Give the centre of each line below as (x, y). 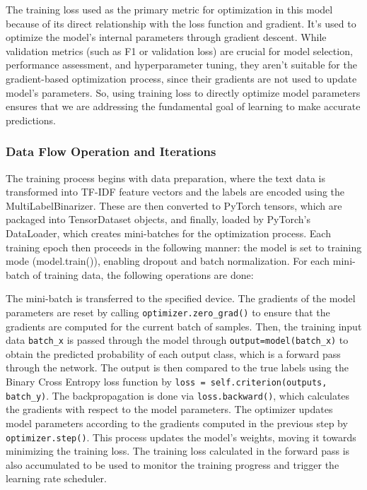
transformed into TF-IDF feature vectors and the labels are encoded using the (175, 192)
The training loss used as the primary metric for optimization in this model (169, 9)
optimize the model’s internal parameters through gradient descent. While (166, 37)
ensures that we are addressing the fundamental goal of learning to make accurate (183, 106)
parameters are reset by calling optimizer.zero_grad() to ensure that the (168, 312)
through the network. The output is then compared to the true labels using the (177, 367)
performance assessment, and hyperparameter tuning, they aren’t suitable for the (181, 65)
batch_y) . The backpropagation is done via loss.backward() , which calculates (178, 395)
